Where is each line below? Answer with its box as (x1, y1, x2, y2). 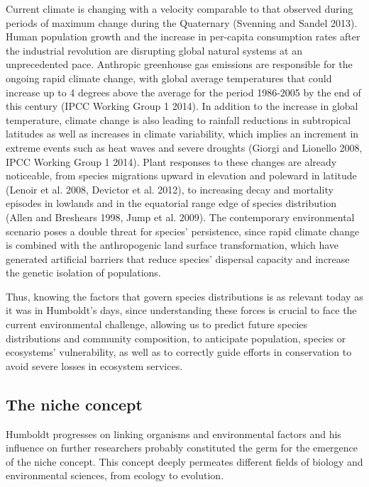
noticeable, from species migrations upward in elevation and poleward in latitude (6, 168, 357, 183)
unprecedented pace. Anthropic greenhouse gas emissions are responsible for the (6, 57, 353, 72)
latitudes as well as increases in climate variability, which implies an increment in (6, 126, 359, 141)
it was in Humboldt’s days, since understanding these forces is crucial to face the (6, 303, 357, 318)
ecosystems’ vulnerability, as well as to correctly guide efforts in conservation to (6, 345, 352, 359)
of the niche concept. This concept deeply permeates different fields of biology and (6, 454, 363, 469)
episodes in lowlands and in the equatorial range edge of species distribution (6, 196, 337, 211)
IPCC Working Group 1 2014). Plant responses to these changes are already (6, 154, 337, 169)
